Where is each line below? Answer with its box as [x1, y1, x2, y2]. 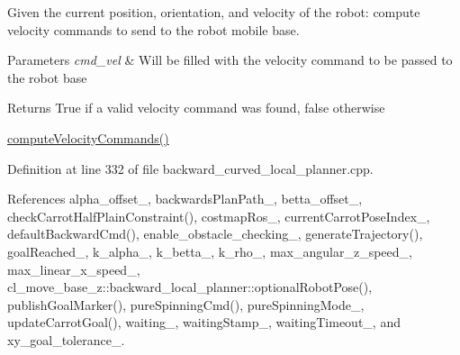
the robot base [7, 68, 87, 86]
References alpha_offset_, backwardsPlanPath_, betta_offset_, [7, 189, 363, 208]
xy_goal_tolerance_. [7, 330, 125, 349]
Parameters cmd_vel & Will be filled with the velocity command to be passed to [7, 50, 453, 69]
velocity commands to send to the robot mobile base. [7, 20, 300, 39]
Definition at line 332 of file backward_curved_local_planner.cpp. [7, 159, 374, 177]
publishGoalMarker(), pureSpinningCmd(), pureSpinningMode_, [7, 295, 365, 314]
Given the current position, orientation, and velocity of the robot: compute [7, 3, 420, 21]
